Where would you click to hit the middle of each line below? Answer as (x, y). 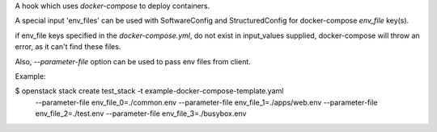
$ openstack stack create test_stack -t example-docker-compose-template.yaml (149, 91)
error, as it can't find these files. (68, 47)
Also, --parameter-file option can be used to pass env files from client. (133, 61)
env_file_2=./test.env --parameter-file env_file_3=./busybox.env (141, 113)
